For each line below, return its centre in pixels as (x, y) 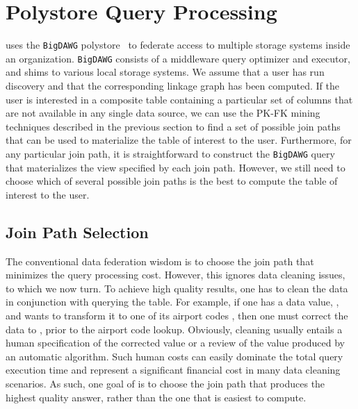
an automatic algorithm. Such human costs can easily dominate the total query (174, 356)
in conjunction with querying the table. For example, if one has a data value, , (172, 302)
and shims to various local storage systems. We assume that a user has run (165, 72)
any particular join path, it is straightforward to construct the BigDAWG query (170, 153)
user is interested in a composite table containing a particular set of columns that (179, 99)
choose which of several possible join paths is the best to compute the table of (172, 181)
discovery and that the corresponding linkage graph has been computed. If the (172, 86)
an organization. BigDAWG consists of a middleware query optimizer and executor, (178, 58)
